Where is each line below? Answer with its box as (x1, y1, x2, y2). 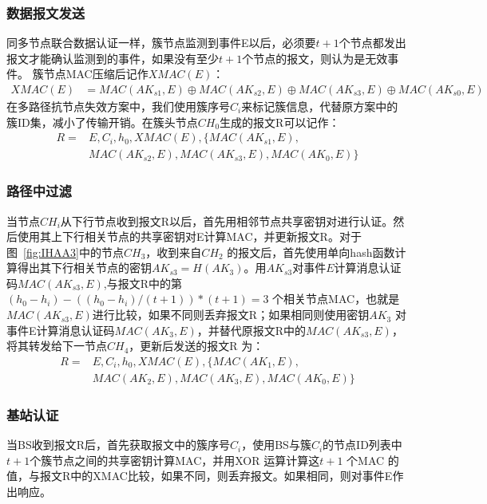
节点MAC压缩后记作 (43, 65, 148, 82)
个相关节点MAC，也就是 (272, 290, 400, 307)
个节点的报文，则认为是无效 (242, 49, 388, 66)
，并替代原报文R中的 (196, 321, 307, 338)
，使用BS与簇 (241, 436, 311, 453)
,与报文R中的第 (103, 274, 183, 291)
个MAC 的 (346, 451, 399, 468)
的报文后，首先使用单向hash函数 (227, 243, 395, 260)
